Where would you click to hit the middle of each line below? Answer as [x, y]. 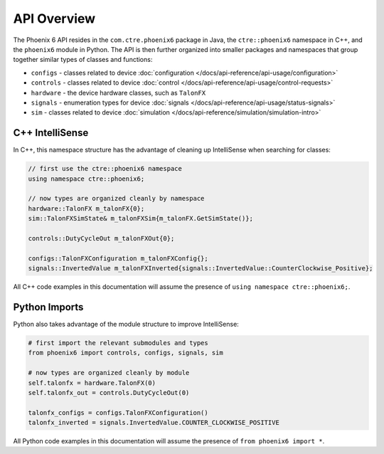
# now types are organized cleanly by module [109, 373]
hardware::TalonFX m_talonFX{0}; [86, 208]
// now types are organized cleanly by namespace [116, 199]
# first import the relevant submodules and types [118, 343]
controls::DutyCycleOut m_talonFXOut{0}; [101, 238]
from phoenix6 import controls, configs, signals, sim [126, 353]
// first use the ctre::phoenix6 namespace [105, 169]
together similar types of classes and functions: [83, 60]
